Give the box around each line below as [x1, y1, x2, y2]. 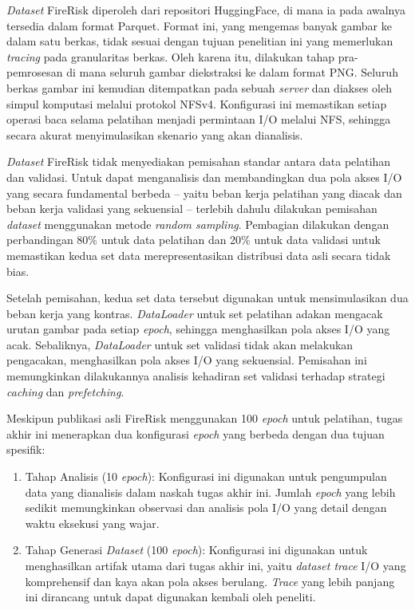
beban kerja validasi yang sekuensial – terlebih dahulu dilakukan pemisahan [6, 200, 377, 217]
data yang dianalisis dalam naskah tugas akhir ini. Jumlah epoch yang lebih [25, 483, 396, 500]
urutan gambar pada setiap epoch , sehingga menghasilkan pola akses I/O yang [6, 321, 390, 337]
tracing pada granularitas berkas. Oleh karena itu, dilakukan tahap [6, 48, 335, 65]
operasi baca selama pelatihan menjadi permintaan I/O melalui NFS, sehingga [6, 111, 391, 128]
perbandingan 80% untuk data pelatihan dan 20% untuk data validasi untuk [6, 231, 381, 248]
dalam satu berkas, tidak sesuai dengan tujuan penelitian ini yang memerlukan [6, 33, 393, 49]
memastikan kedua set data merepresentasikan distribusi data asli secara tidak [6, 246, 391, 263]
